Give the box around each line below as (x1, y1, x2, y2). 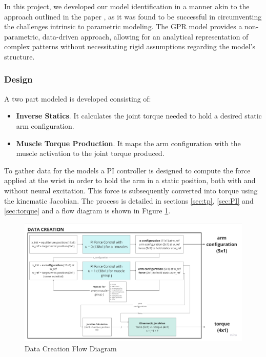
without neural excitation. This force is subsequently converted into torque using (4, 185, 258, 195)
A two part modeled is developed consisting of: (4, 93, 151, 104)
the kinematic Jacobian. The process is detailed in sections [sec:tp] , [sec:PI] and (4, 195, 254, 206)
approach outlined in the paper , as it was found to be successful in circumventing (4, 11, 262, 22)
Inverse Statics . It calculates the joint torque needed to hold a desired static (16, 110, 262, 121)
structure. (4, 51, 35, 62)
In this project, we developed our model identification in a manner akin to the (4, 1, 250, 11)
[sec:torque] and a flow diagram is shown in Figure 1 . (4, 205, 171, 216)
